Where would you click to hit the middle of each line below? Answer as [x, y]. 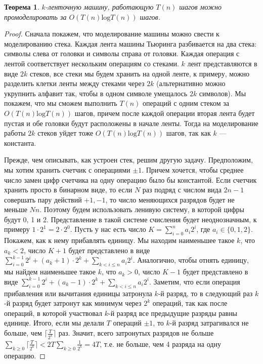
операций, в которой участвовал [53, 313]
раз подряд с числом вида [182, 190]
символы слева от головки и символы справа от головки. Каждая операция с [122, 53]
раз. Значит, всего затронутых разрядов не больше [136, 333]
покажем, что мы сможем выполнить [61, 103]
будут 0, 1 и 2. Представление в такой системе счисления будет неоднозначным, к [130, 219]
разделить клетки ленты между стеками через [74, 83]
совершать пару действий [43, 199]
